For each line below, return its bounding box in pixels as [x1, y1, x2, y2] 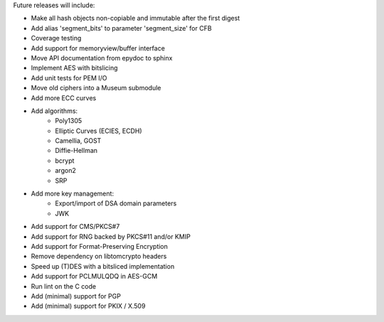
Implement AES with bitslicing [31, 64, 118, 73]
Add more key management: [31, 189, 114, 198]
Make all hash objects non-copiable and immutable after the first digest [31, 14, 240, 23]
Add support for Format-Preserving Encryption [31, 242, 169, 250]
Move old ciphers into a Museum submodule [31, 84, 161, 92]
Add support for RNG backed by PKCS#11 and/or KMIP [31, 232, 191, 241]
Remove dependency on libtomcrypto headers [31, 252, 167, 261]
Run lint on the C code [31, 281, 96, 291]
